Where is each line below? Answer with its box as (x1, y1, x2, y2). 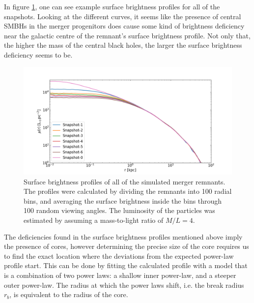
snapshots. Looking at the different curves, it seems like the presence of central (4, 11, 241, 21)
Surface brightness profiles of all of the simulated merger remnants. (24, 176, 226, 186)
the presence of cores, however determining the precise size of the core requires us (4, 241, 249, 251)
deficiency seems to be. (4, 49, 73, 60)
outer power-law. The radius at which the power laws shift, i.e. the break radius (4, 279, 244, 290)
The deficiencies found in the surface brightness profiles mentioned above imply (4, 231, 243, 242)
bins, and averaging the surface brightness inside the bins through (24, 195, 222, 206)
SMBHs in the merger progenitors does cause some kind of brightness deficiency (4, 21, 245, 31)
